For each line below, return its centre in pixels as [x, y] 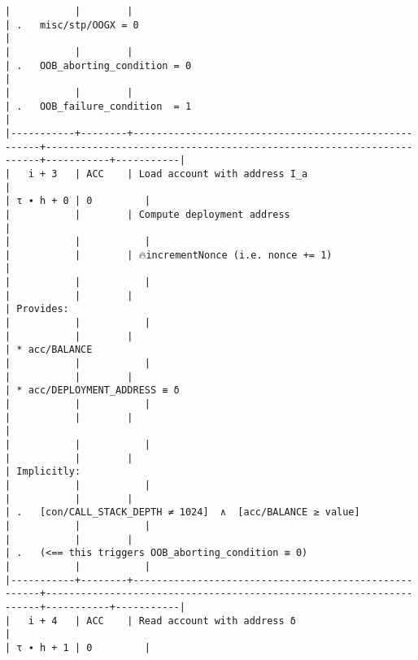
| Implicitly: [43, 472]
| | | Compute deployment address [148, 214]
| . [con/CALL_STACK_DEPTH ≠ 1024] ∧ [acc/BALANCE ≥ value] [183, 512]
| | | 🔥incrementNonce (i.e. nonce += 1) [169, 255]
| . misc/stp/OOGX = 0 [72, 25]
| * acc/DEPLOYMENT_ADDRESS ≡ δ [92, 391]
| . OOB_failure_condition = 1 [98, 106]
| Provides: [37, 309]
